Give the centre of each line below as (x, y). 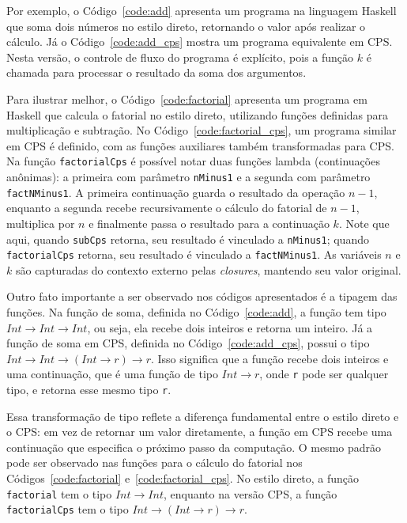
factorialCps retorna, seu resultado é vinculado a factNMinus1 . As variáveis (194, 254)
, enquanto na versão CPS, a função (250, 493)
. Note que (364, 223)
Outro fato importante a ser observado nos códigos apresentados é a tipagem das (202, 296)
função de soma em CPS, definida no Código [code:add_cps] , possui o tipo (188, 343)
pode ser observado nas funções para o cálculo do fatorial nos (155, 462)
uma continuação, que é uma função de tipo (112, 374)
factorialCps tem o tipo (68, 509)
